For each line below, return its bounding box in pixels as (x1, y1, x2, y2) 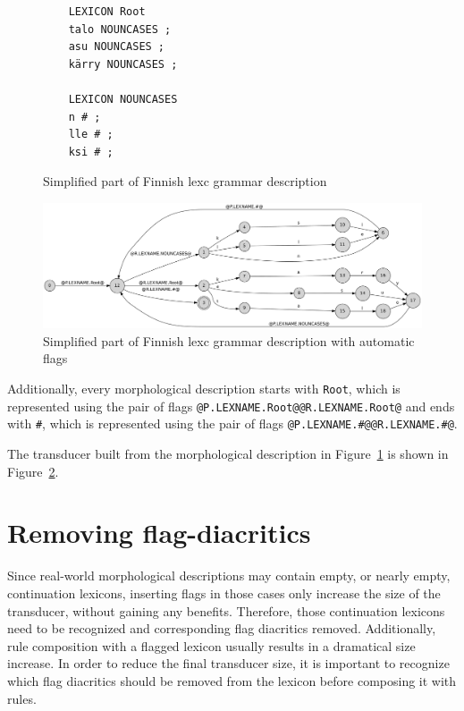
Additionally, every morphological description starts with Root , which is (7, 379, 401, 398)
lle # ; (68, 128, 114, 141)
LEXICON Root (68, 5, 146, 18)
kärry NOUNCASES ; (68, 57, 178, 71)
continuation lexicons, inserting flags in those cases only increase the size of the (7, 583, 441, 602)
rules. (7, 689, 37, 707)
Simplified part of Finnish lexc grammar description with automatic (43, 331, 415, 350)
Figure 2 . (7, 461, 59, 480)
